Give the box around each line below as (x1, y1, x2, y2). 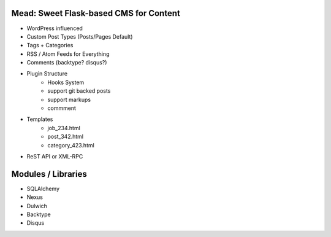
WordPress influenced (26, 25, 83, 32)
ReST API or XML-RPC (26, 152, 83, 160)
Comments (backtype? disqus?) (26, 59, 107, 66)
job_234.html (47, 124, 81, 131)
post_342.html (47, 133, 84, 141)
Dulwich (26, 202, 47, 209)
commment (47, 104, 77, 112)
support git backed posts (47, 87, 111, 95)
